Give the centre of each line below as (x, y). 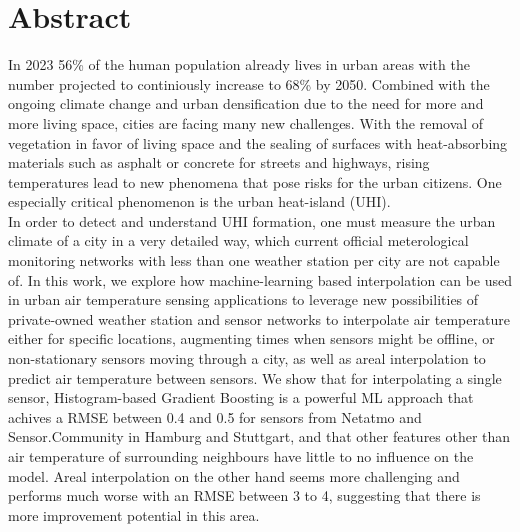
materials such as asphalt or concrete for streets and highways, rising (219, 162)
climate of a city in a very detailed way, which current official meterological (238, 240)
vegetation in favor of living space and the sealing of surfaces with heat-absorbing (258, 142)
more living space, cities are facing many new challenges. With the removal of (246, 122)
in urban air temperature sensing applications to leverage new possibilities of (243, 299)
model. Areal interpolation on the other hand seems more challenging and (234, 475)
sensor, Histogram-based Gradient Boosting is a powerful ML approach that (241, 397)
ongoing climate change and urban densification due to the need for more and (246, 103)
